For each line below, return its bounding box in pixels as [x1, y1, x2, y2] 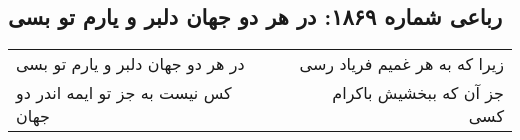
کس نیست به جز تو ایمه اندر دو [16, 81, 232, 105]
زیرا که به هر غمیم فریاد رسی [299, 52, 504, 76]
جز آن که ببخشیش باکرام [332, 81, 504, 105]
